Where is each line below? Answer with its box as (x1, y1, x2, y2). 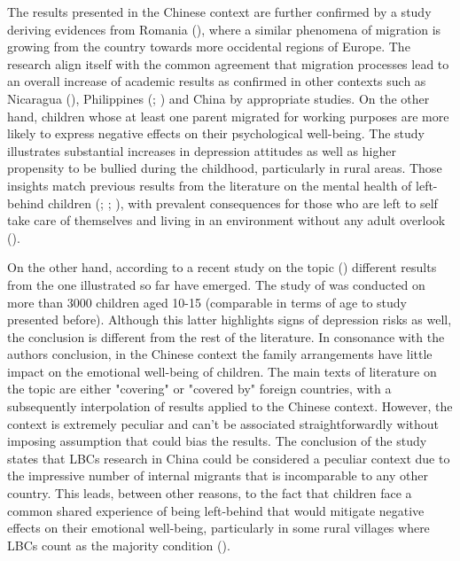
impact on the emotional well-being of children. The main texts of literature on (7, 362, 437, 380)
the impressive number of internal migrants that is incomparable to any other (7, 466, 428, 485)
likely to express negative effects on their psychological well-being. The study (7, 124, 425, 143)
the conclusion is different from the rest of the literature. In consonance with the (7, 327, 445, 346)
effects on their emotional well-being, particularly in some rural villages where (7, 518, 430, 537)
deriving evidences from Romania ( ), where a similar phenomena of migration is (7, 19, 441, 38)
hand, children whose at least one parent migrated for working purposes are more (7, 106, 449, 125)
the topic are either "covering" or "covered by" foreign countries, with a (7, 379, 392, 398)
